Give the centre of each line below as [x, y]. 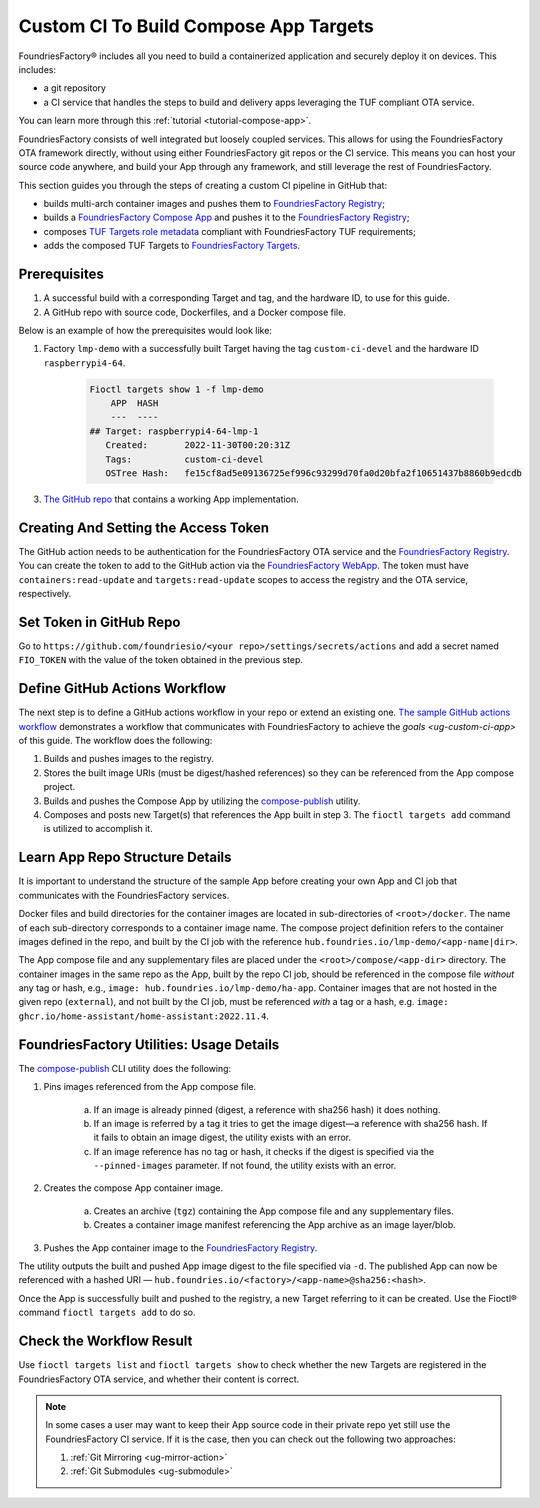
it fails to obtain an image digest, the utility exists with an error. [222, 1137]
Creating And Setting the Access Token [144, 527]
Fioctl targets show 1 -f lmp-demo [176, 389]
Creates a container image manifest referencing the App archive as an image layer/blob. [275, 1225]
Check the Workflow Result [105, 1341]
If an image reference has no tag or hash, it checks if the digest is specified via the [264, 1151]
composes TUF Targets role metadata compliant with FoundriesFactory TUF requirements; [230, 231]
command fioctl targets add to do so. [107, 1312]
